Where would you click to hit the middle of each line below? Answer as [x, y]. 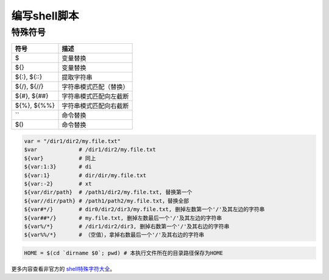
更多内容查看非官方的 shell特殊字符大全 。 [63, 268]
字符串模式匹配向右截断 [95, 106]
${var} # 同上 [60, 158]
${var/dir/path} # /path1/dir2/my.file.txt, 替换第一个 [108, 192]
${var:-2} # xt [58, 184]
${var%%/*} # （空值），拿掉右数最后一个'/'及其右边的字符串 [114, 235]
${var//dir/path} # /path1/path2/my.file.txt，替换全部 [107, 201]
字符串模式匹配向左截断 [95, 96]
